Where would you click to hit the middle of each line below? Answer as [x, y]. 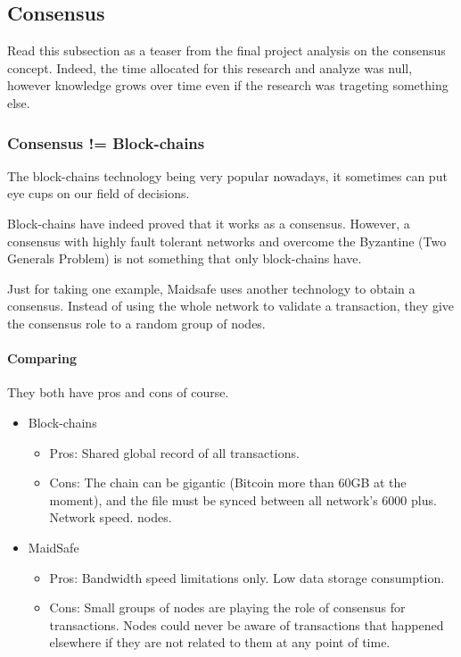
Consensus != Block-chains [106, 142]
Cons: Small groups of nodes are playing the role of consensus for [227, 607]
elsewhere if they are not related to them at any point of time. [220, 642]
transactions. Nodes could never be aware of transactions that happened [247, 624]
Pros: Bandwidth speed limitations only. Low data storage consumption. [247, 577]
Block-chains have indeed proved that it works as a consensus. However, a [209, 223]
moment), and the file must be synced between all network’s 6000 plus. [243, 499]
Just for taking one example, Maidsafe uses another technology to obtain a [211, 288]
